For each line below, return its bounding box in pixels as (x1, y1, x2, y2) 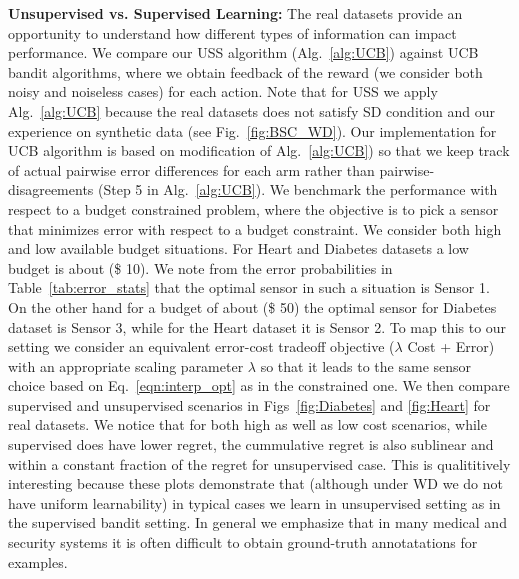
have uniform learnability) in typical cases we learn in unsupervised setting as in (8, 492, 501, 513)
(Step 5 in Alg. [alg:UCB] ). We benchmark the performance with (98, 179, 498, 200)
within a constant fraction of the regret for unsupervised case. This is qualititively (8, 453, 511, 474)
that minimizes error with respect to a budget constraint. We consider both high (8, 218, 502, 239)
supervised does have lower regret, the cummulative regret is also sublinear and (8, 434, 494, 455)
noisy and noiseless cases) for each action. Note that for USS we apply (8, 81, 438, 102)
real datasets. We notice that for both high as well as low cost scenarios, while (8, 414, 487, 435)
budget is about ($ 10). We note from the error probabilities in (8, 257, 393, 278)
